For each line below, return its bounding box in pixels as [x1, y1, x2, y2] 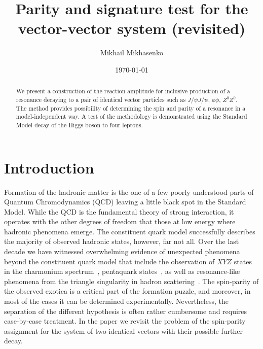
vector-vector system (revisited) [18, 18, 246, 39]
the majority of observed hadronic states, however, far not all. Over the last [4, 236, 239, 247]
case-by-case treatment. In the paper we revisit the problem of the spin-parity [4, 316, 246, 326]
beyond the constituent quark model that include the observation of [4, 256, 215, 266]
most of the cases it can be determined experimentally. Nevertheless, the [4, 296, 229, 306]
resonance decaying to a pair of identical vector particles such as [16, 95, 186, 103]
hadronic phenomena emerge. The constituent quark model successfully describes [4, 226, 255, 236]
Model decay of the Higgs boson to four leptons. [16, 120, 143, 129]
